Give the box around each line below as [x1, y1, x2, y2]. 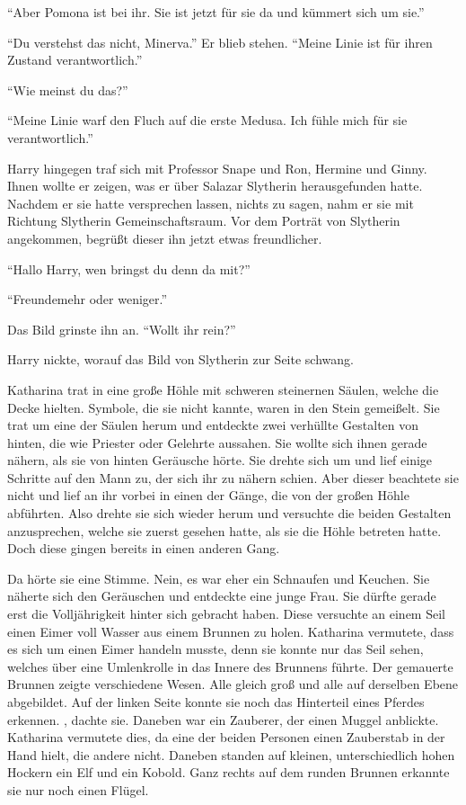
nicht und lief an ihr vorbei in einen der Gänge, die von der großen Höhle [7, 486, 409, 505]
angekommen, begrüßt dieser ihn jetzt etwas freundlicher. [7, 228, 322, 247]
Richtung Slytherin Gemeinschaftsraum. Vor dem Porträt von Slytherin [7, 211, 400, 230]
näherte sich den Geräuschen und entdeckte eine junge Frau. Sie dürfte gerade [7, 586, 436, 605]
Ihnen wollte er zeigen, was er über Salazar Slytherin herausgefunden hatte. [7, 176, 423, 195]
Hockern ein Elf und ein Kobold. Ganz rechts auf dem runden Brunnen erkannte [7, 763, 450, 782]
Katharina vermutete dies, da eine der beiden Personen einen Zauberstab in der [7, 728, 445, 747]
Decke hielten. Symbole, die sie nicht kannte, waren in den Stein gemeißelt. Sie [7, 398, 440, 416]
